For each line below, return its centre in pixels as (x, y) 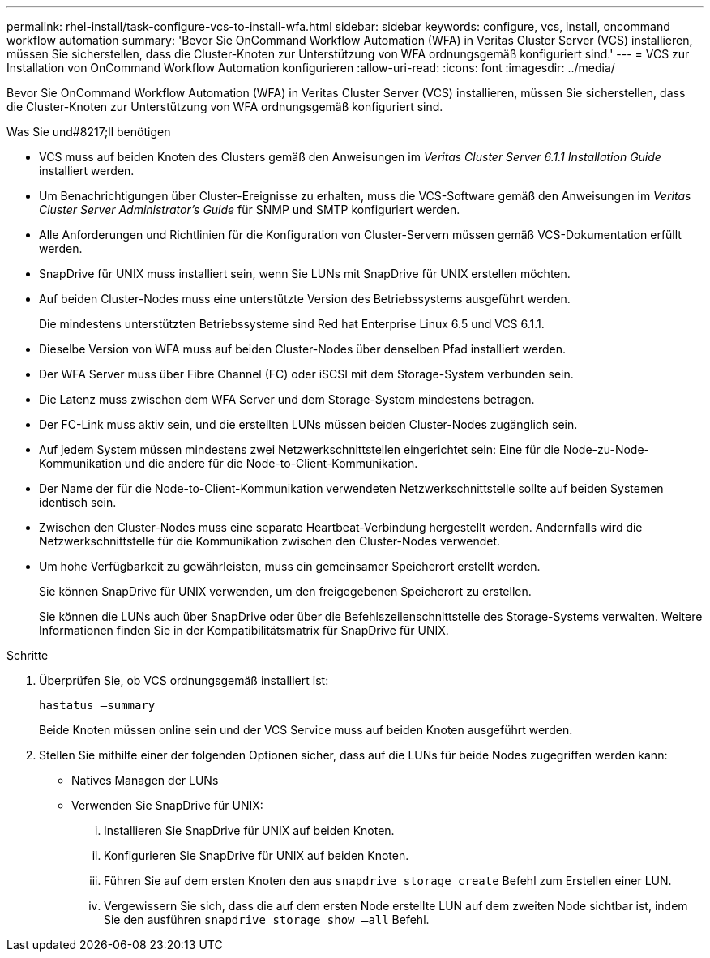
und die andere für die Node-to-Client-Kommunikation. (271, 463)
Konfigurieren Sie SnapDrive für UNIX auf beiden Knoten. (257, 855)
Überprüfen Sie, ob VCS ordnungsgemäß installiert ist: (184, 680)
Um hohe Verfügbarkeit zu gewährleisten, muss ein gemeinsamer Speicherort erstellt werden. (290, 566)
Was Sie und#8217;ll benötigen (89, 132)
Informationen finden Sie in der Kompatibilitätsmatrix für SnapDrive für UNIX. (244, 630)
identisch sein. (78, 502)
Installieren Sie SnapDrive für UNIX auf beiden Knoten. (249, 830)
